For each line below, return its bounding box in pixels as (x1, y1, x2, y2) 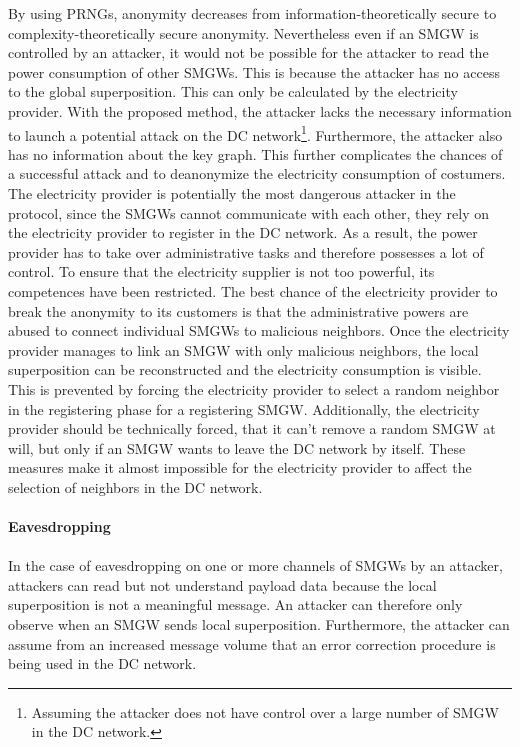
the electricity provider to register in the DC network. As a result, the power (8, 222, 478, 243)
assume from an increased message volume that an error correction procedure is (8, 633, 496, 654)
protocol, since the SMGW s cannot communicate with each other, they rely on (8, 202, 490, 223)
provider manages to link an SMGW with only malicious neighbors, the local (8, 339, 479, 360)
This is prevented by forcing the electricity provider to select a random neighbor (8, 378, 500, 399)
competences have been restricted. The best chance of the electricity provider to (8, 280, 498, 301)
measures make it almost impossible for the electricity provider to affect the (8, 457, 472, 478)
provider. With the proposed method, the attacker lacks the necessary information (8, 100, 512, 121)
